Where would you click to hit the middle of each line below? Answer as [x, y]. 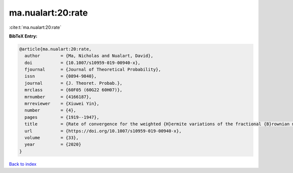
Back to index [23, 164]
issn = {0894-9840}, [61, 76]
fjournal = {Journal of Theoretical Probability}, [93, 70]
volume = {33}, [52, 138]
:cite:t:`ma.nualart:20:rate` [35, 27]
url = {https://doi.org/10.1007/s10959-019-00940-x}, [103, 131]
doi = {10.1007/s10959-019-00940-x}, [83, 63]
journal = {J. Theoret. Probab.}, [73, 83]
